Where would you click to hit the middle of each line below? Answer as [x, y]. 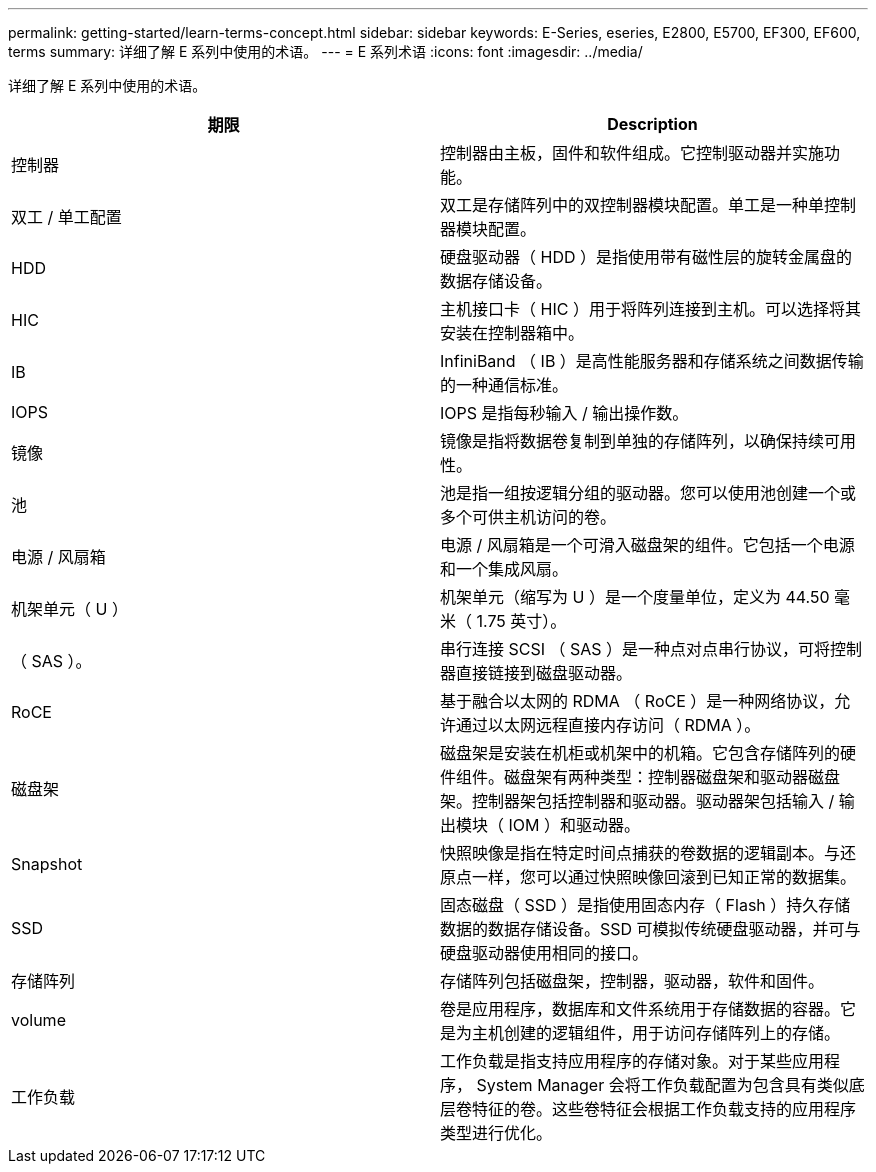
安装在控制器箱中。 [512, 333]
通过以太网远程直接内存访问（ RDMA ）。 [608, 725]
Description [652, 124]
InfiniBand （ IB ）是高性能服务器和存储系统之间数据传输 [652, 361]
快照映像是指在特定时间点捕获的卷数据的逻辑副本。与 [640, 853]
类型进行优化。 [496, 1133]
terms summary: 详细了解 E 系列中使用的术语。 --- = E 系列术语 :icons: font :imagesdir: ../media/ [325, 51]
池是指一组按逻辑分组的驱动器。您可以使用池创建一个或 [648, 493]
